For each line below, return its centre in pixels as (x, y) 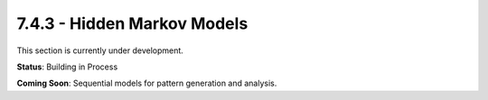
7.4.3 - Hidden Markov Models (132, 23)
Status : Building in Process (67, 67)
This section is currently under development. (100, 50)
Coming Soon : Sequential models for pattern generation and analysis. (147, 83)
